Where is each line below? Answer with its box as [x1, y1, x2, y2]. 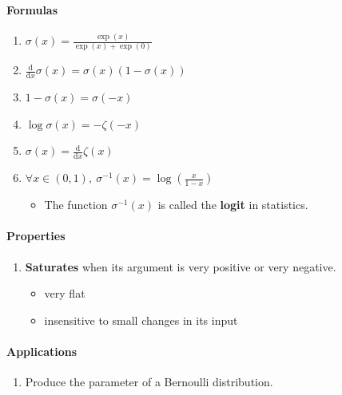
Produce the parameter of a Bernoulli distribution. [25, 373, 273, 390]
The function [44, 196, 108, 213]
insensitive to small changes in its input [44, 311, 238, 328]
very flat [44, 285, 85, 302]
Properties [6, 227, 66, 244]
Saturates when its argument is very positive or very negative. [25, 258, 336, 275]
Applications [6, 343, 78, 360]
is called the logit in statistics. [157, 196, 308, 213]
